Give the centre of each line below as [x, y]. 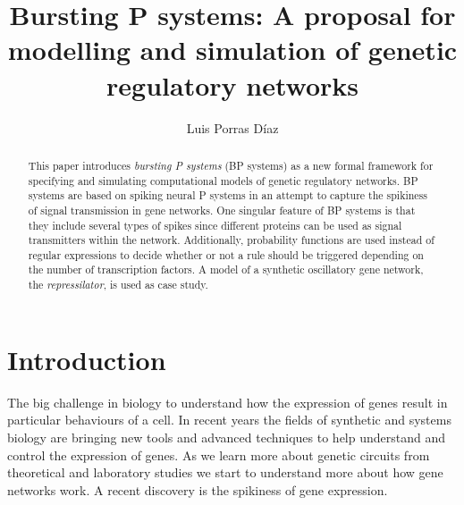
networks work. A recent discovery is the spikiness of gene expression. [198, 489]
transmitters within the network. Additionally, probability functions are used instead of [231, 240]
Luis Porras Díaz [232, 127]
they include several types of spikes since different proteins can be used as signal [215, 225]
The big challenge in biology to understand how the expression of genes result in [228, 402]
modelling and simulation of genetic [232, 50]
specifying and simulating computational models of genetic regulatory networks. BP [223, 180]
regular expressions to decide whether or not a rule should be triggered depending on [226, 254]
